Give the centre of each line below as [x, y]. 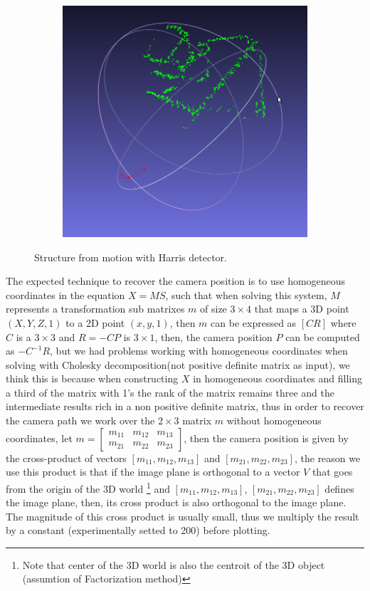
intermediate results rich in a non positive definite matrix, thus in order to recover [185, 406]
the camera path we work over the [80, 420]
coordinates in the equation [65, 294]
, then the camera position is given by [266, 438]
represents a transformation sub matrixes [95, 309]
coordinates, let [39, 438]
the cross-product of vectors [66, 457]
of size [213, 309]
